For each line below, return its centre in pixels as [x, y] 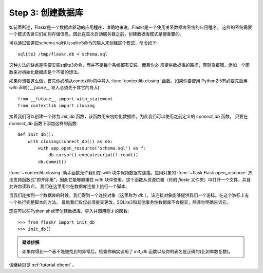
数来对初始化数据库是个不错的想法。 [45, 72]
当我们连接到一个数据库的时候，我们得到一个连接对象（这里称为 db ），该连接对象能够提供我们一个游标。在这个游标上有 [129, 195]
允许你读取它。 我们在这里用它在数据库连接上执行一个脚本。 [69, 186]
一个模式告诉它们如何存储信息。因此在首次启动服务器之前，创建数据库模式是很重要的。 [96, 34]
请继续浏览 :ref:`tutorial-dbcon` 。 [43, 265]
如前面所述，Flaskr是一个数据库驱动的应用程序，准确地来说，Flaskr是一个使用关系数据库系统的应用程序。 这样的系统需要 [131, 27]
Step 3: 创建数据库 [46, 13]
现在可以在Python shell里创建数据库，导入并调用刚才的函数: [69, 211]
